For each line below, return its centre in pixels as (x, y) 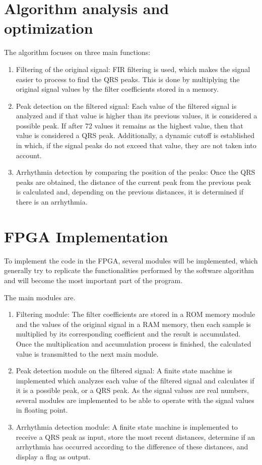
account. (29, 155)
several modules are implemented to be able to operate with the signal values (135, 400)
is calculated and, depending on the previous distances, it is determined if (130, 192)
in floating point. (42, 410)
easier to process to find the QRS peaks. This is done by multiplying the (128, 79)
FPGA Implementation (86, 236)
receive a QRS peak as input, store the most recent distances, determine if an (136, 437)
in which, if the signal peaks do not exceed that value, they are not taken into (136, 145)
